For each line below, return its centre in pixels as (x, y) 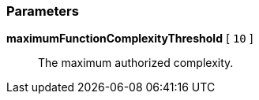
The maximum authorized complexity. (136, 63)
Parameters (43, 11)
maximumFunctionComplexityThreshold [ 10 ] (130, 39)
